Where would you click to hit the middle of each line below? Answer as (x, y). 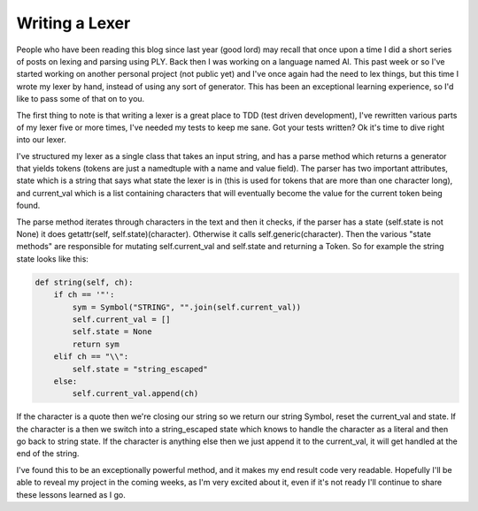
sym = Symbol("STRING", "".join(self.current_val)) (187, 307)
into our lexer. (41, 140)
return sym (96, 344)
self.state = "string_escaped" (140, 369)
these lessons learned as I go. (71, 494)
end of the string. (48, 454)
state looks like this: (52, 259)
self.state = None (112, 332)
